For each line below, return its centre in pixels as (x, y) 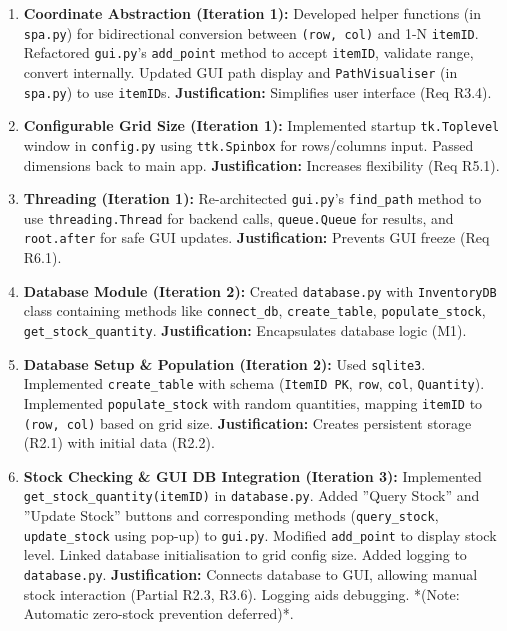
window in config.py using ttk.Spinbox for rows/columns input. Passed (248, 144)
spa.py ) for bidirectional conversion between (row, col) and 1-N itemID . (251, 32)
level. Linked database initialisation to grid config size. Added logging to (245, 554)
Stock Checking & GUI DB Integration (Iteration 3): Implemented (252, 475)
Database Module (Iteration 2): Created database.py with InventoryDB (260, 290)
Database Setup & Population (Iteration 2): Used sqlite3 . (224, 363)
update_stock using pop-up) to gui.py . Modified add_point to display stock (260, 534)
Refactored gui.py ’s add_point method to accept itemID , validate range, (248, 52)
